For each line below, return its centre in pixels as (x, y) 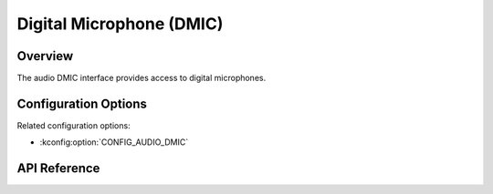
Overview (45, 56)
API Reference (58, 168)
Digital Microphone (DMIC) (120, 24)
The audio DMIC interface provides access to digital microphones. (142, 78)
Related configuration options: (74, 125)
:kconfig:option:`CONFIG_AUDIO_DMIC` (114, 142)
